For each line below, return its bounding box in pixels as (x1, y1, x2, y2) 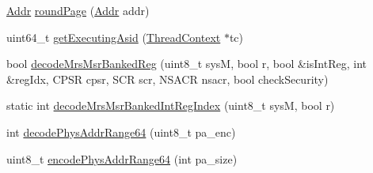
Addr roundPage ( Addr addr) (6, 2, 150, 18)
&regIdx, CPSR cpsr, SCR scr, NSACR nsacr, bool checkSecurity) (6, 70, 329, 87)
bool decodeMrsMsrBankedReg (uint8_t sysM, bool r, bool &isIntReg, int (6, 55, 367, 72)
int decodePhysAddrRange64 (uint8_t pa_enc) (6, 123, 236, 140)
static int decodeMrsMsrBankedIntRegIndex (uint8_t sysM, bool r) (6, 97, 335, 114)
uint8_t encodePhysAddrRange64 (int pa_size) (6, 150, 238, 167)
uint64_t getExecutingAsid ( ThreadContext (6, 28, 221, 45)
